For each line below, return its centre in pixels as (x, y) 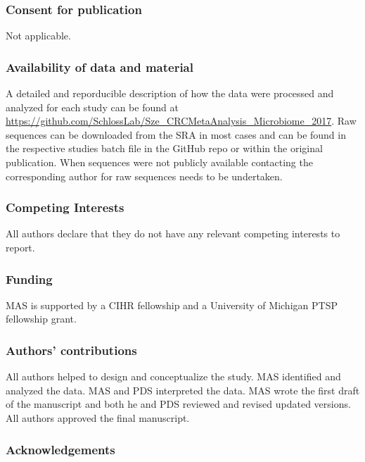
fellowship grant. (41, 319)
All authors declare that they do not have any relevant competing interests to (173, 233)
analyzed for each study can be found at (92, 107)
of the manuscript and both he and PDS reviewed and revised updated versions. (178, 404)
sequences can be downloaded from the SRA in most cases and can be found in (176, 134)
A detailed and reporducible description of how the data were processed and (170, 93)
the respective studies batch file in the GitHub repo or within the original (164, 148)
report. (20, 247)
